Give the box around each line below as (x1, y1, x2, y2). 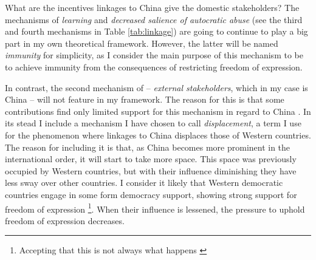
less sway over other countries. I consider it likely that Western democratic (5, 176, 283, 189)
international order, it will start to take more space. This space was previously (5, 152, 297, 165)
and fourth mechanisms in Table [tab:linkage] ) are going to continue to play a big (5, 25, 308, 38)
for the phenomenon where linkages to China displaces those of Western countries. (5, 128, 311, 141)
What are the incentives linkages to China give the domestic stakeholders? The (5, 1, 300, 13)
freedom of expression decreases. (5, 214, 125, 227)
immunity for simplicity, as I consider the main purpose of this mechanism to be (5, 49, 303, 61)
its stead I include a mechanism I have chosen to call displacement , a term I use (5, 117, 301, 129)
